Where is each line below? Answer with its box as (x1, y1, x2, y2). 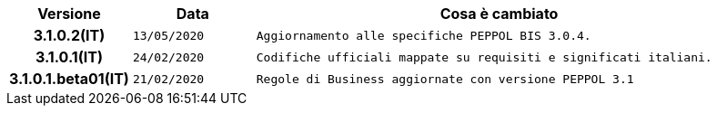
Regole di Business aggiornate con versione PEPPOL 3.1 (256, 71, 634, 86)
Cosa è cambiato (439, 5, 559, 23)
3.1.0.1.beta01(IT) (9, 70, 129, 88)
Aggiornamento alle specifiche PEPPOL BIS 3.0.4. (256, 28, 591, 42)
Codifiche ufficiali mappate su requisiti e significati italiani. (256, 50, 712, 64)
